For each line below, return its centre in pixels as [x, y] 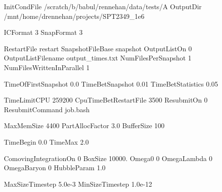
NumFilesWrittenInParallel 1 [47, 67]
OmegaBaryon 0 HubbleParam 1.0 [55, 168]
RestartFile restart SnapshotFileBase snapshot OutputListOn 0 [98, 48]
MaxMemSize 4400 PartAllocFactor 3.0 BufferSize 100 [84, 126]
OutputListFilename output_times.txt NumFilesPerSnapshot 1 [98, 58]
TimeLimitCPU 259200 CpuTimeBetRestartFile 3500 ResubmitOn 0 [106, 100]
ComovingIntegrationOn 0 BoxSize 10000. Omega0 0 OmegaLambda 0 [108, 158]
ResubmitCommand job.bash [47, 109]
